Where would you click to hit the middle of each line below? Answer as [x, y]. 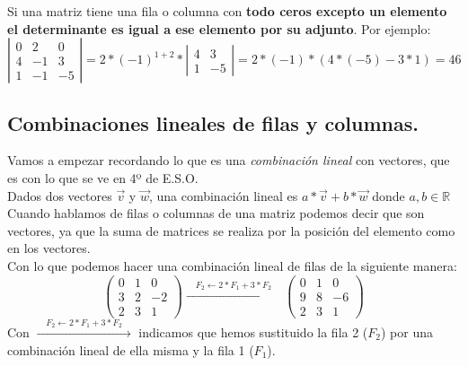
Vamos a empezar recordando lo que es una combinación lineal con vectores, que [229, 160]
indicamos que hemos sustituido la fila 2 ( [253, 331]
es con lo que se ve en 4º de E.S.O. [103, 177]
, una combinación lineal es [223, 195]
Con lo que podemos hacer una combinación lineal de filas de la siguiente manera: [232, 265]
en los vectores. [49, 248]
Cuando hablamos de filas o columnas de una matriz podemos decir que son [216, 213]
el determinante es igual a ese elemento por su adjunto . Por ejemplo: [219, 28]
